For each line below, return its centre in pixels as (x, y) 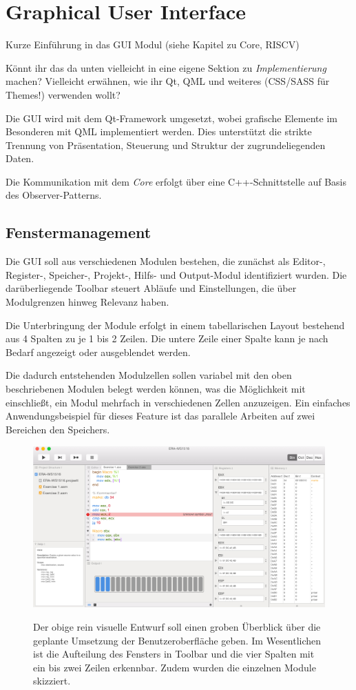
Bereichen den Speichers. (58, 429)
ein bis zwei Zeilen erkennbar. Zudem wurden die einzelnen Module (175, 667)
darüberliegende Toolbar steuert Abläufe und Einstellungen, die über (151, 288)
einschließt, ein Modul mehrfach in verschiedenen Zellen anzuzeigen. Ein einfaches (178, 402)
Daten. (20, 158)
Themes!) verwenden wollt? (63, 94)
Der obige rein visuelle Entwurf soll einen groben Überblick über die (177, 626)
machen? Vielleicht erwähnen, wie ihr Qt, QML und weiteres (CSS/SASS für (168, 81)
